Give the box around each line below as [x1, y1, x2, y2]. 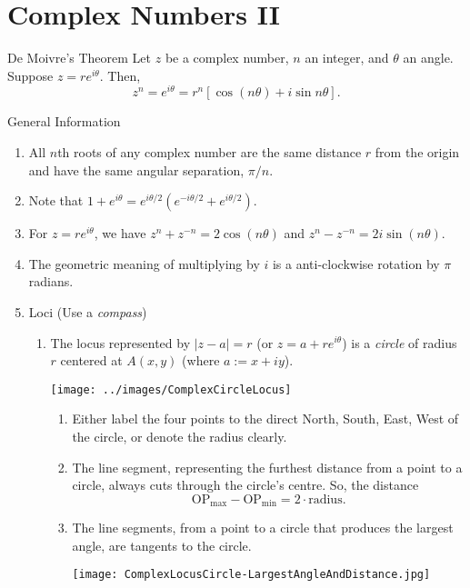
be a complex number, [165, 48, 289, 67]
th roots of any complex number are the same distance [57, 142, 362, 161]
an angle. [403, 48, 454, 67]
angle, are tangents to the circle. [72, 535, 252, 554]
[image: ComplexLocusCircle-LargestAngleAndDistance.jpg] [72, 568, 431, 582]
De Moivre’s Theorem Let [7, 48, 152, 67]
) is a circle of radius [342, 333, 457, 352]
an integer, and [305, 48, 389, 67]
